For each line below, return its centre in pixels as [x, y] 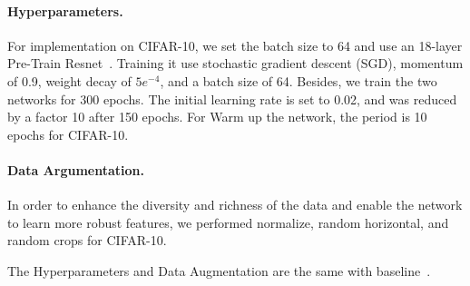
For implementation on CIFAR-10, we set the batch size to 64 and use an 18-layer [235, 45]
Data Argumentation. [76, 169]
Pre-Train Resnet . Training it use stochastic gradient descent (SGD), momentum [235, 63]
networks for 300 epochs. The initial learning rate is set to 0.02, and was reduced [232, 99]
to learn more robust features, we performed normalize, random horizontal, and [228, 222]
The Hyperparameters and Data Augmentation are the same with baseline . [219, 270]
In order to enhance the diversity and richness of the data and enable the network [235, 205]
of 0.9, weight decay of [69, 80]
